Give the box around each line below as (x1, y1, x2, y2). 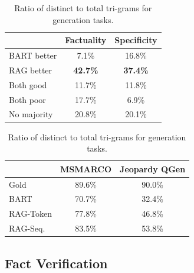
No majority (9, 108, 53, 120)
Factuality (65, 34, 107, 46)
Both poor (9, 93, 46, 105)
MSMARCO (60, 162, 112, 175)
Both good (9, 78, 47, 91)
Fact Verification (5, 253, 108, 272)
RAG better (9, 63, 52, 76)
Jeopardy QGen (120, 162, 186, 175)
